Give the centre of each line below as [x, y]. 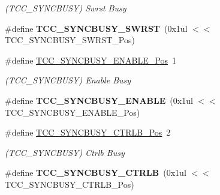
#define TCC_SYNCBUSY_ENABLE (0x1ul [99, 100]
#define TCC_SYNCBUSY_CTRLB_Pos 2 [88, 132]
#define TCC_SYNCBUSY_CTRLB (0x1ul [96, 172]
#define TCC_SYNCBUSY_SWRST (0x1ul [96, 28]
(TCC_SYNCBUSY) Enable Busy [68, 80]
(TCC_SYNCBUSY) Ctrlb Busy [65, 152]
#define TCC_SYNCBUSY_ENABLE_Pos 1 [91, 60]
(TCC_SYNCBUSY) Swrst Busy [66, 8]
